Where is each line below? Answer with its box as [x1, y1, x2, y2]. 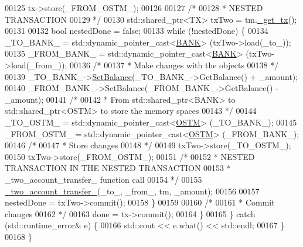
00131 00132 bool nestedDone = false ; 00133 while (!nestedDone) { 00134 [5, 25, 268, 37]
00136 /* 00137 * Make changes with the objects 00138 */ [69, 58, 279, 71]
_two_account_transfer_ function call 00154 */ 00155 [5, 173, 202, 185]
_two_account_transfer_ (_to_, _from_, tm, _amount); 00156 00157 [5, 185, 260, 197]
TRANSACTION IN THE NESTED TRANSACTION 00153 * [5, 162, 231, 174]
